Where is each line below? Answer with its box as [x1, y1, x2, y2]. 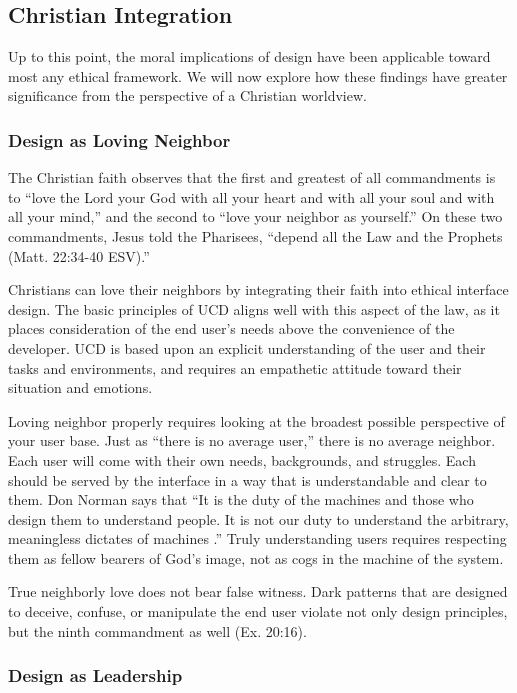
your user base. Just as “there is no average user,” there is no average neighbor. [8, 430, 496, 451]
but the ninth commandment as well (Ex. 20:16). [8, 620, 307, 641]
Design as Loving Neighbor [8, 127, 231, 152]
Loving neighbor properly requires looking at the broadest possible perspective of [8, 410, 505, 431]
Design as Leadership [8, 663, 183, 688]
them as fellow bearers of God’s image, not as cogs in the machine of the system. [8, 547, 504, 568]
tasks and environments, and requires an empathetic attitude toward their [8, 357, 462, 378]
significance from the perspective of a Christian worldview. [8, 85, 367, 106]
